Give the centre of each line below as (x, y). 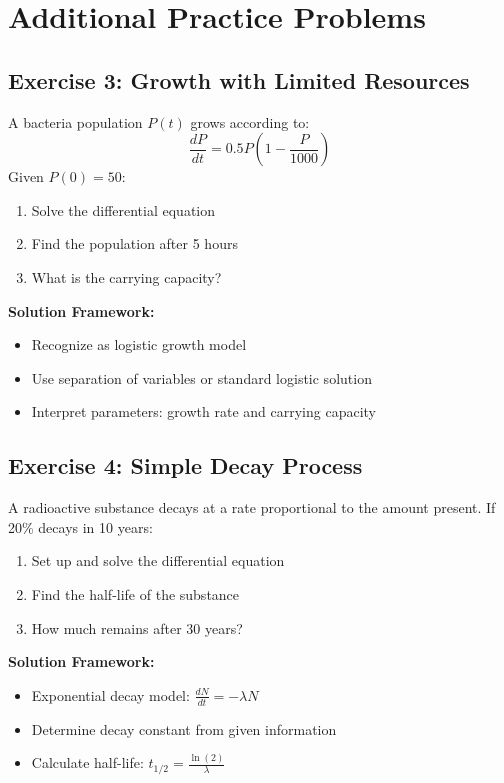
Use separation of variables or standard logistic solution (201, 377)
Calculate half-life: (87, 762)
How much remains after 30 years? (137, 627)
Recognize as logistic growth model (139, 344)
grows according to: (250, 121)
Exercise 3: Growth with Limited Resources (239, 79)
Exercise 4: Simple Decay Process (185, 465)
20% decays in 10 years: (80, 526)
